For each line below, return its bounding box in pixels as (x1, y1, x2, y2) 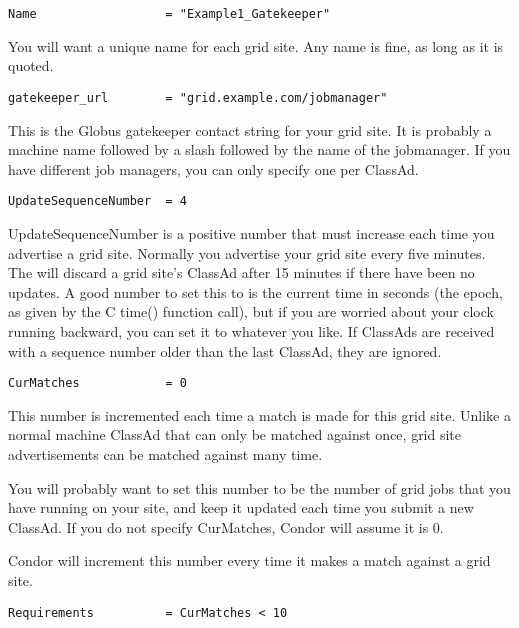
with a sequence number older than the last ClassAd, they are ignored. (8, 340, 442, 361)
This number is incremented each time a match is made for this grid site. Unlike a (8, 404, 511, 425)
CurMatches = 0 (8, 376, 187, 391)
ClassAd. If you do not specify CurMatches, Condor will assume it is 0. (8, 516, 444, 537)
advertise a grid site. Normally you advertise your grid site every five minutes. (8, 242, 486, 263)
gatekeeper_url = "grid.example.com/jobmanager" (8, 90, 388, 105)
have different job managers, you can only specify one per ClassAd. (8, 158, 419, 179)
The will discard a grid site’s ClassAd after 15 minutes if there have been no (8, 262, 475, 283)
